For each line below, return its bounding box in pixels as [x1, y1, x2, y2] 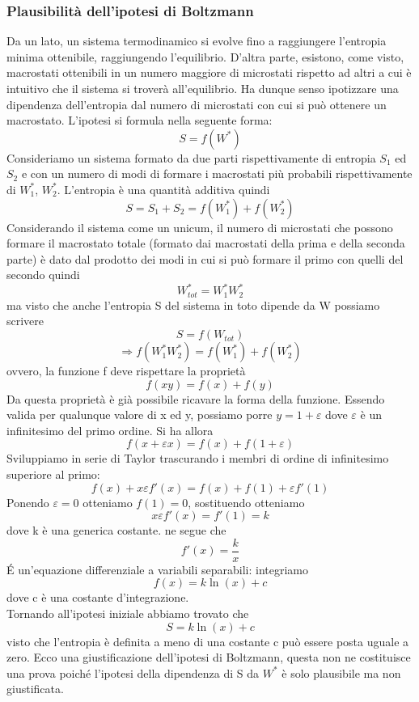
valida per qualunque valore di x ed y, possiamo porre [6, 406, 273, 423]
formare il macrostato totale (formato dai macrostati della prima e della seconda [6, 235, 405, 252]
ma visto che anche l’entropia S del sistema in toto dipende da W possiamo [6, 296, 380, 313]
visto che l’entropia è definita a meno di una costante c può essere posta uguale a [6, 632, 409, 649]
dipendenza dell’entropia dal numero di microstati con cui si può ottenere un [6, 95, 387, 112]
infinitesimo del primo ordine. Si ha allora [6, 421, 214, 438]
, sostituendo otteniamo [188, 493, 305, 510]
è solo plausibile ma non [281, 664, 401, 681]
